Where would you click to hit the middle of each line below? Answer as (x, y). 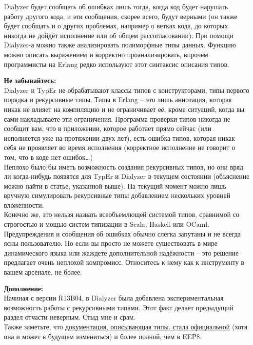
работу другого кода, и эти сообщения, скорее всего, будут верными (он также (121, 16)
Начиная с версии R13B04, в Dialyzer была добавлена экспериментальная (114, 298)
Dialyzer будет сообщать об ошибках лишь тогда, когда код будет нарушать (116, 6)
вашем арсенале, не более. (43, 272)
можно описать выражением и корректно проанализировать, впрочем (106, 54)
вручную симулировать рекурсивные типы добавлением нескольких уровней (117, 195)
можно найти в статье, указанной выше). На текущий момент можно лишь (115, 185)
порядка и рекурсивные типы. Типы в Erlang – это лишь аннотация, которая (118, 99)
